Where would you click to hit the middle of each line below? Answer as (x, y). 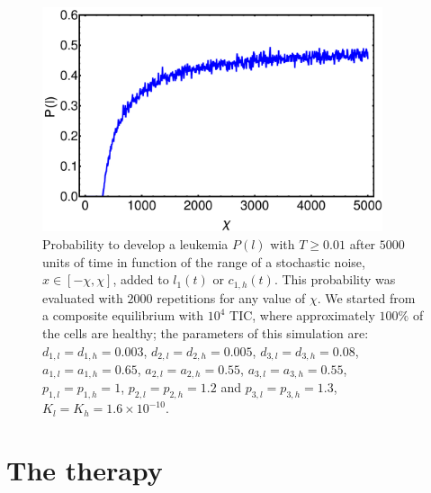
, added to (141, 279)
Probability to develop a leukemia (135, 244)
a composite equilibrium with (123, 315)
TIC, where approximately (302, 315)
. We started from (366, 297)
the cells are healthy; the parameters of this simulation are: (206, 332)
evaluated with (83, 297)
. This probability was (335, 279)
